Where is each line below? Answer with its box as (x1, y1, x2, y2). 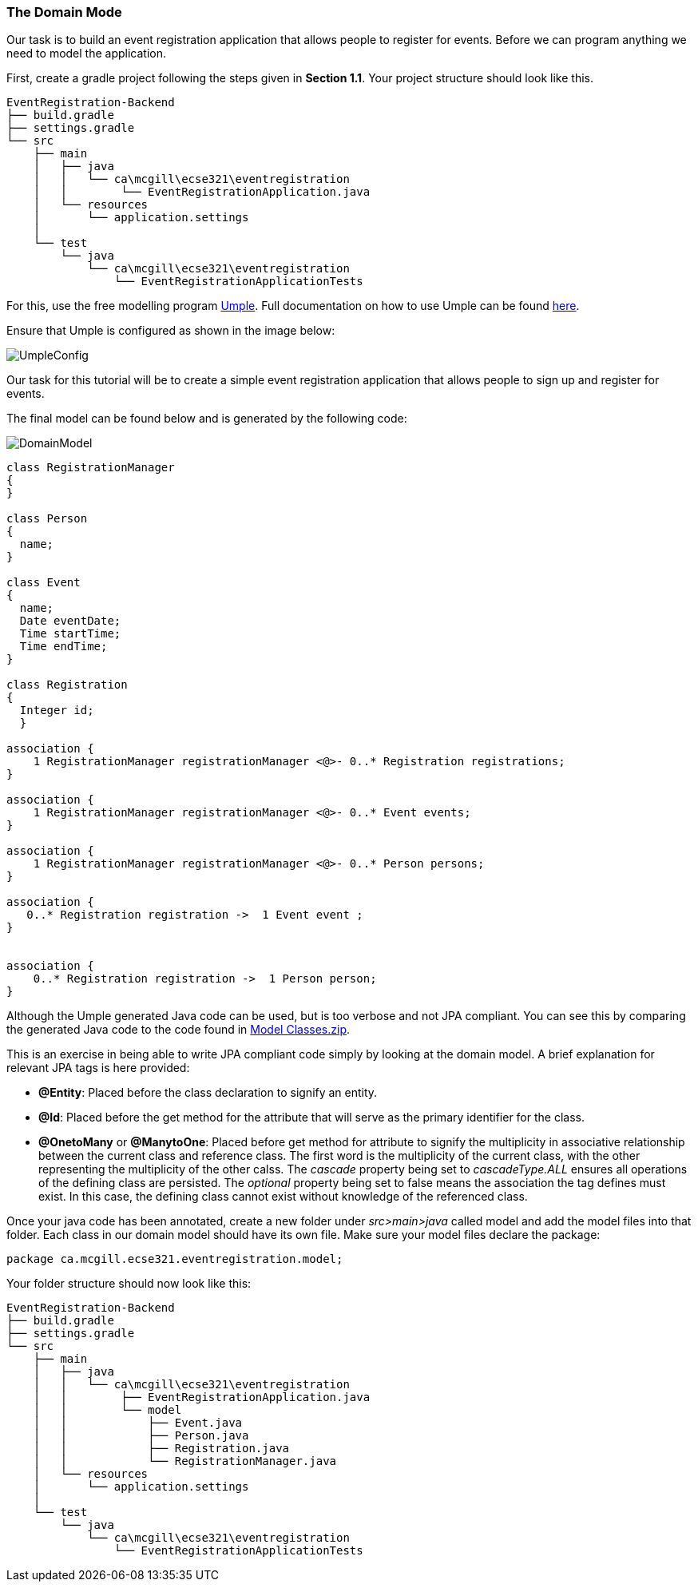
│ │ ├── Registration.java (33, 1442, 290, 1455)
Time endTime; (19, 640, 108, 653)
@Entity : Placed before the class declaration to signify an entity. (38, 1086, 378, 1100)
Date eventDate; (19, 614, 121, 628)
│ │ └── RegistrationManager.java (33, 1455, 337, 1468)
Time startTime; (19, 627, 121, 641)
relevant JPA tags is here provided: (6, 1061, 190, 1075)
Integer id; (19, 704, 94, 717)
